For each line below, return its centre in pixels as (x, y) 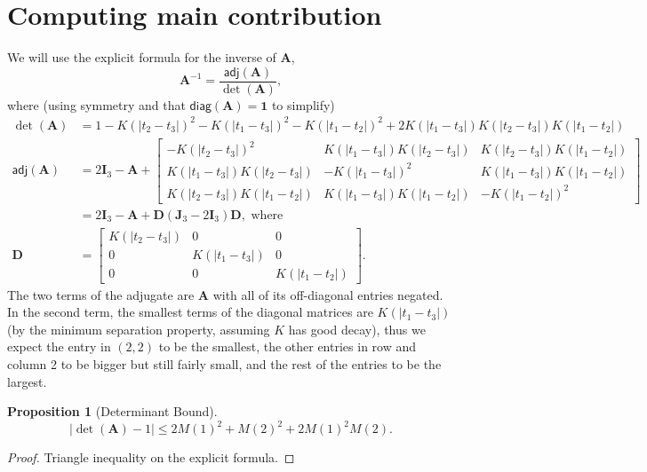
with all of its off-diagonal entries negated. (328, 294)
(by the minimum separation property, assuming (139, 329)
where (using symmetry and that (96, 104)
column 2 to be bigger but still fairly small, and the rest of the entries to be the (224, 364)
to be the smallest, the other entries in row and (288, 346)
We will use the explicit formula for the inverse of (142, 57)
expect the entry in (59, 346)
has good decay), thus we (357, 329)
